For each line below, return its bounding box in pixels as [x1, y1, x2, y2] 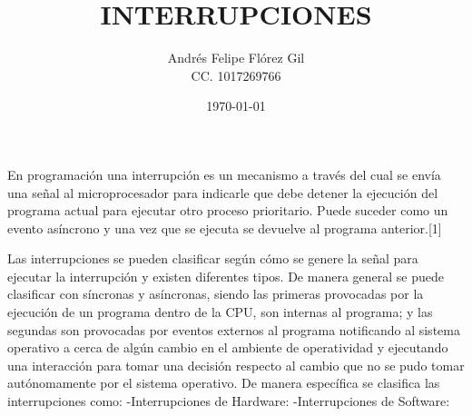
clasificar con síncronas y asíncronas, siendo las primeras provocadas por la [7, 284, 424, 303]
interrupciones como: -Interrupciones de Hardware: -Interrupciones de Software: [7, 391, 450, 411]
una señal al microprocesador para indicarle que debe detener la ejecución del [7, 183, 438, 202]
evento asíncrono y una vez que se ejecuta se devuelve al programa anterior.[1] [7, 218, 442, 237]
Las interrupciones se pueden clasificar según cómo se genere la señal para [7, 249, 418, 268]
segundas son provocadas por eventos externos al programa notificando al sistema [7, 320, 460, 339]
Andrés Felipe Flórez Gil [167, 48, 305, 67]
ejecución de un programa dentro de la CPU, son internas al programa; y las [7, 302, 433, 322]
